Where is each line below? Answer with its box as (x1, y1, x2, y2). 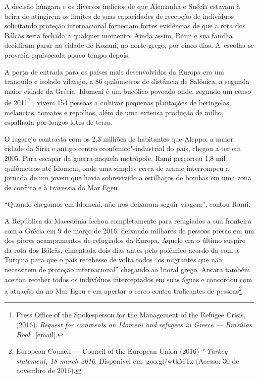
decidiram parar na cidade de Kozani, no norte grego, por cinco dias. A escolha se (4, 40, 254, 50)
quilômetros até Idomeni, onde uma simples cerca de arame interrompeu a (4, 162, 229, 173)
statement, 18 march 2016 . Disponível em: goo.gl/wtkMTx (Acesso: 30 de (16, 355, 239, 366)
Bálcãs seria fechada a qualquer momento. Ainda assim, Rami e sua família (4, 30, 233, 40)
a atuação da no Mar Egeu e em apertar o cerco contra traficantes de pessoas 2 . (4, 284, 246, 296)
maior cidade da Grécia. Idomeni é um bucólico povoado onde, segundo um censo (4, 85, 251, 96)
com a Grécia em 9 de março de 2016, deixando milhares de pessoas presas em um (4, 225, 254, 235)
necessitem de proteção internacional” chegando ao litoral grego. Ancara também (4, 264, 250, 274)
